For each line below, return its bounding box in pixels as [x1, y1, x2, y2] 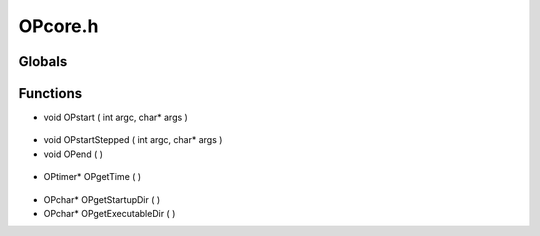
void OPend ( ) [43, 148, 104, 160]
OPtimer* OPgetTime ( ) [43, 171, 142, 183]
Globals [18, 53, 68, 70]
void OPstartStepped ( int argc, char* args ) [43, 134, 223, 146]
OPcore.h [18, 15, 99, 37]
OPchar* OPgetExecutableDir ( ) [43, 208, 176, 220]
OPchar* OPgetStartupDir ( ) [43, 193, 161, 205]
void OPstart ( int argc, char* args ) [43, 111, 189, 124]
